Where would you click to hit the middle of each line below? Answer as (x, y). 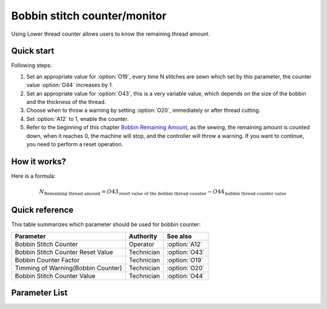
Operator (141, 244)
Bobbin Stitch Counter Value (55, 276)
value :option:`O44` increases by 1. (70, 85)
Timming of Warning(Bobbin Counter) (68, 268)
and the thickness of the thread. (66, 102)
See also (179, 236)
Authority (143, 236)
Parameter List (39, 293)
